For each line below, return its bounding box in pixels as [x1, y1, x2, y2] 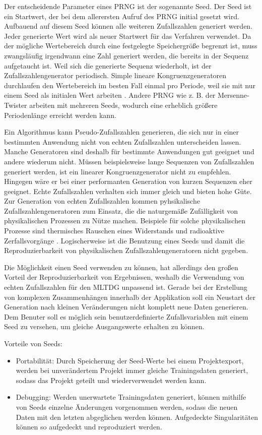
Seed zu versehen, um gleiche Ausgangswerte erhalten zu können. [4, 321, 205, 332]
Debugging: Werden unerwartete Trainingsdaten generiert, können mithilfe [16, 392, 246, 402]
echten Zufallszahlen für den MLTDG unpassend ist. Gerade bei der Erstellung [4, 282, 247, 292]
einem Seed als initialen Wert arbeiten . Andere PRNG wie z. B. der [4, 90, 216, 100]
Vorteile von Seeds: [4, 338, 63, 348]
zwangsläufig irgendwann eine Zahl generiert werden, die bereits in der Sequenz [4, 50, 249, 60]
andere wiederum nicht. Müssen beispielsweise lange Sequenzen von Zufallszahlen [4, 156, 254, 166]
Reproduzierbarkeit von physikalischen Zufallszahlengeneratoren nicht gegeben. [4, 245, 248, 256]
